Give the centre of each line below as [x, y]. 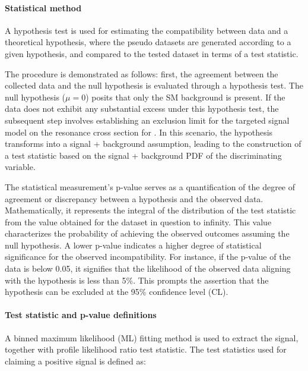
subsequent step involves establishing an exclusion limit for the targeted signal [147, 120]
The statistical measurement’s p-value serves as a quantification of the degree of [150, 186]
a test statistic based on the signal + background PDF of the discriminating [143, 155]
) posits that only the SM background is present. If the [185, 97]
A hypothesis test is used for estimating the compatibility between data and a [147, 30]
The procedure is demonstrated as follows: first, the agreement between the [142, 73]
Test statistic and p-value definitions [81, 315]
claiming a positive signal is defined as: [75, 361]
